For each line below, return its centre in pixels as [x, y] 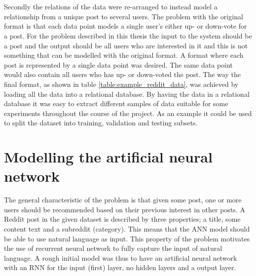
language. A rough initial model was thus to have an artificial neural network [121, 257]
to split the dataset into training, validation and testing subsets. [101, 123]
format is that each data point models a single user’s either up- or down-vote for [126, 26]
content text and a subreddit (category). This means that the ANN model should [127, 229]
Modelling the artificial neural [108, 157]
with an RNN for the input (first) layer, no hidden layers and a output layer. [120, 267]
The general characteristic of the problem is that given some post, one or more [123, 200]
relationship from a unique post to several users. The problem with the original [124, 16]
